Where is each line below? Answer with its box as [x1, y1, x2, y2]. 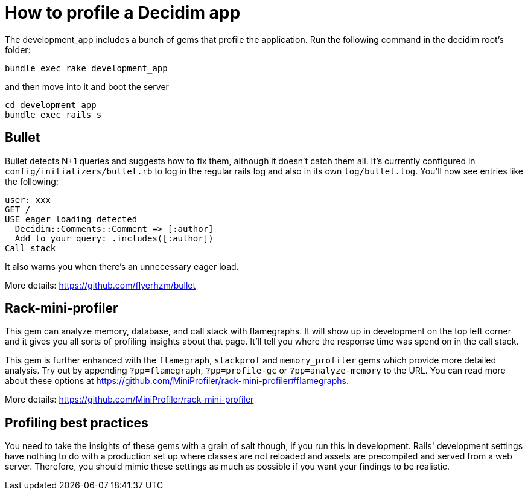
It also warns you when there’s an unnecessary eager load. [5, 261, 239, 272]
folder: [5, 44, 31, 55]
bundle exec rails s [5, 109, 102, 120]
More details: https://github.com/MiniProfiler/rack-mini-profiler [5, 394, 254, 405]
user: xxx [5, 194, 51, 205]
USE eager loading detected [5, 214, 138, 224]
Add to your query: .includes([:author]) [14, 233, 214, 243]
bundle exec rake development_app [5, 63, 168, 73]
